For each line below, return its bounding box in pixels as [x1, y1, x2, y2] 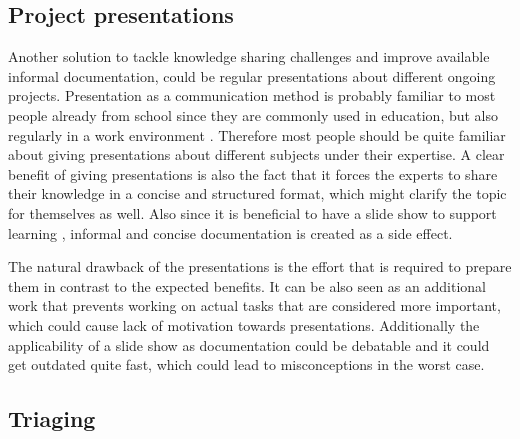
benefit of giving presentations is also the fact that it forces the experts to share [8, 163, 498, 184]
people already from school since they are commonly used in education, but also [8, 104, 499, 125]
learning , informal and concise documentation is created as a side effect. [8, 222, 453, 243]
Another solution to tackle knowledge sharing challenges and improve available [8, 46, 490, 67]
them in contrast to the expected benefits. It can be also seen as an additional [8, 275, 486, 296]
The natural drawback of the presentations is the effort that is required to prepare [8, 256, 512, 277]
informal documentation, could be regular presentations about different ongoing [8, 65, 496, 86]
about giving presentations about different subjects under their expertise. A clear [8, 144, 505, 165]
